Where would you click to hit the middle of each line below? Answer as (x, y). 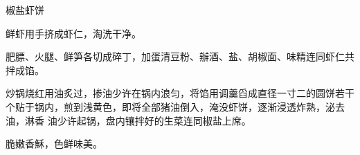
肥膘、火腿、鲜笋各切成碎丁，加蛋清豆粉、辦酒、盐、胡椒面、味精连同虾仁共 (180, 56)
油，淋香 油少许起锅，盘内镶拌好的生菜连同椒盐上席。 (128, 120)
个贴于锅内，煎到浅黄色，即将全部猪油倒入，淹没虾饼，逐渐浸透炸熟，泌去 (175, 106)
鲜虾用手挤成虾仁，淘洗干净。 (73, 33)
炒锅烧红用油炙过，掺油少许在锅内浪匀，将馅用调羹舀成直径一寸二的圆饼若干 (180, 93)
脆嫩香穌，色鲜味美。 (54, 144)
